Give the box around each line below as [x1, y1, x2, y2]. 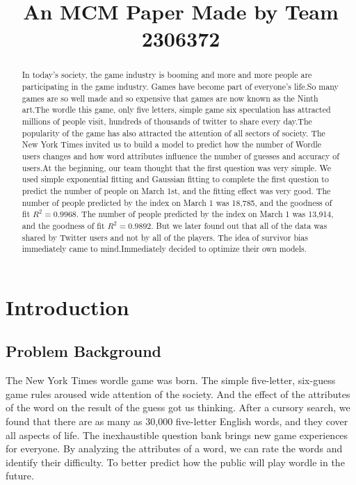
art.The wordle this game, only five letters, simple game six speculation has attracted [22, 104, 331, 116]
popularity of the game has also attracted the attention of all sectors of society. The [22, 127, 325, 138]
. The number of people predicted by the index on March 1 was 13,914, [76, 208, 334, 220]
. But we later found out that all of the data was [151, 219, 327, 231]
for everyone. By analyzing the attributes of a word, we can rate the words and [6, 441, 343, 456]
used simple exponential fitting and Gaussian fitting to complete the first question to [22, 173, 329, 185]
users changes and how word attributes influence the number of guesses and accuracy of [22, 150, 339, 161]
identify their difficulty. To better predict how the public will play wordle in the [6, 454, 345, 469]
